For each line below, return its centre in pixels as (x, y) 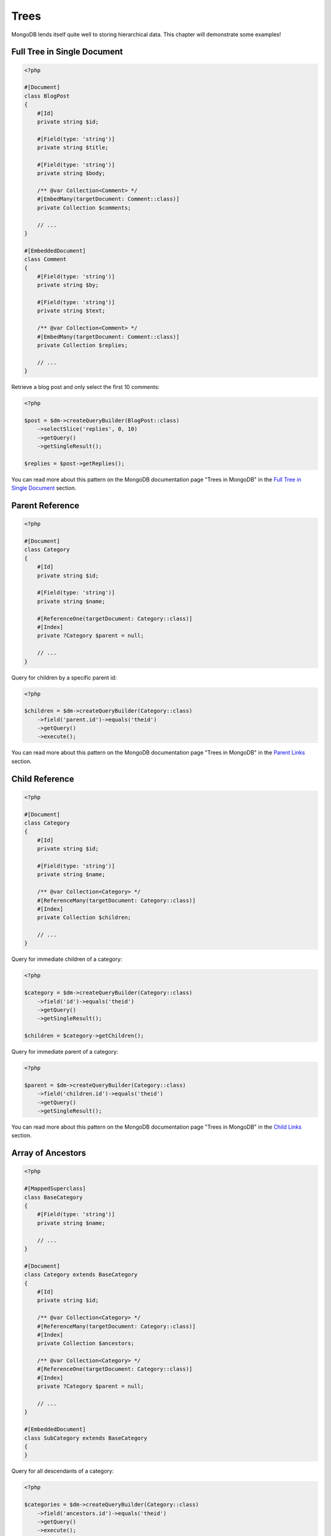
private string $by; (68, 285)
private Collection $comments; (84, 208)
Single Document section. (44, 488)
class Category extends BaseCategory (81, 1275)
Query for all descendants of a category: (63, 1471)
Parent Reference (45, 506)
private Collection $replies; (82, 345)
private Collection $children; (84, 918)
